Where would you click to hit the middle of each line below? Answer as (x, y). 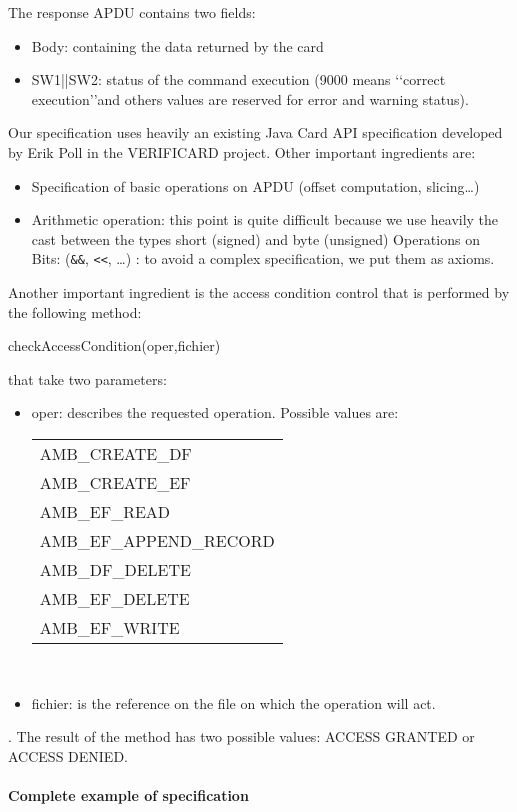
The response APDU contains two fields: (132, 12)
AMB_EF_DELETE (114, 598)
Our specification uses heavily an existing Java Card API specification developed (255, 132)
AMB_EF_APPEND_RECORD (157, 540)
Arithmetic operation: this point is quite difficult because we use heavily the (265, 219)
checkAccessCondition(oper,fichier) (114, 345)
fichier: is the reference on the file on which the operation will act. (233, 702)
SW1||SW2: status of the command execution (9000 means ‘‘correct (238, 79)
